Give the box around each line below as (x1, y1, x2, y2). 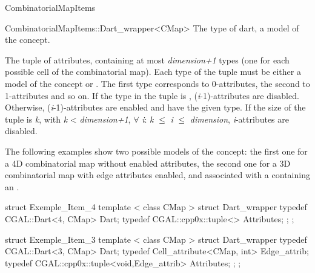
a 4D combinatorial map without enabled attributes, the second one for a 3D (5, 156, 291, 169)
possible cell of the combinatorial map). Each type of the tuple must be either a (5, 65, 301, 78)
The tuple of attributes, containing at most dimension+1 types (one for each (5, 53, 290, 66)
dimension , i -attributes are (190, 112, 289, 125)
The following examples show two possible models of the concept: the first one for (5, 144, 308, 157)
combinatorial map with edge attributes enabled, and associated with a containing (5, 169, 310, 181)
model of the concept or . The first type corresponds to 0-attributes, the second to (5, 77, 310, 89)
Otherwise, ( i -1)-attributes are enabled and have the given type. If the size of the (5, 101, 306, 114)
